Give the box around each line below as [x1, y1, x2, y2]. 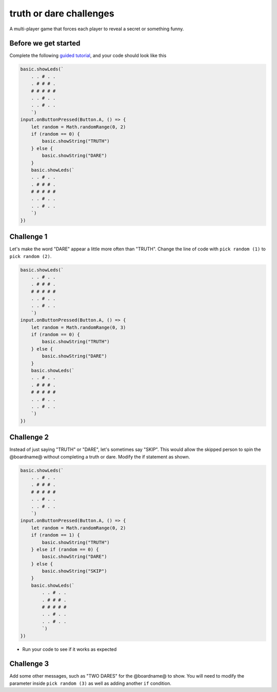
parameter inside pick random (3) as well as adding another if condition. [9, 680, 171, 686]
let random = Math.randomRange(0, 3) [31, 324, 126, 330]
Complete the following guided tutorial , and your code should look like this [9, 52, 167, 59]
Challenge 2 [9, 433, 49, 442]
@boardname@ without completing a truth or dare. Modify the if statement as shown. [9, 453, 190, 460]
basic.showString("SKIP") [42, 568, 107, 574]
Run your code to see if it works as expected [22, 646, 117, 652]
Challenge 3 [9, 660, 49, 668]
